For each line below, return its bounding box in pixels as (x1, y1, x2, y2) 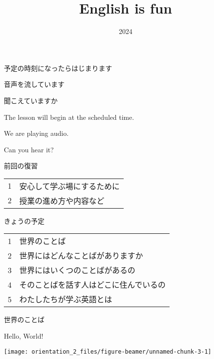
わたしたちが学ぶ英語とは (19, 294, 113, 305)
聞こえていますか (4, 95, 58, 105)
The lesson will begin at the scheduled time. (4, 112, 134, 122)
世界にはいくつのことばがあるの (19, 264, 136, 276)
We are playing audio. (4, 128, 69, 138)
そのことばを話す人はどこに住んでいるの (19, 279, 166, 291)
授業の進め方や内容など (19, 195, 105, 206)
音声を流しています (4, 79, 65, 89)
